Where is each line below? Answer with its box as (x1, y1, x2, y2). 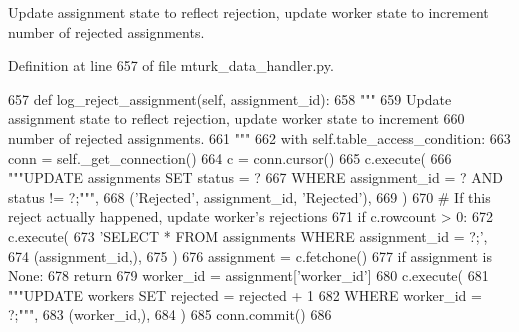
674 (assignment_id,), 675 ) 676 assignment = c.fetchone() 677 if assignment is (8, 245, 492, 266)
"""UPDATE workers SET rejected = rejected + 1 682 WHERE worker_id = (8, 284, 482, 305)
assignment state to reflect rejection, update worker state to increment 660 (8, 108, 465, 129)
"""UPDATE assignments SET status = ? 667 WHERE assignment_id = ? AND (8, 167, 503, 188)
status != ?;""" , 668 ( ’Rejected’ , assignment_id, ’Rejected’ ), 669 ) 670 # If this (8, 186, 491, 207)
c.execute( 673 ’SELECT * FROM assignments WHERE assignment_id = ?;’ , (8, 225, 488, 246)
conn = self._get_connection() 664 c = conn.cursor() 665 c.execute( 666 (8, 147, 452, 168)
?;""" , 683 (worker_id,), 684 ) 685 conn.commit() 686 (8, 304, 332, 325)
